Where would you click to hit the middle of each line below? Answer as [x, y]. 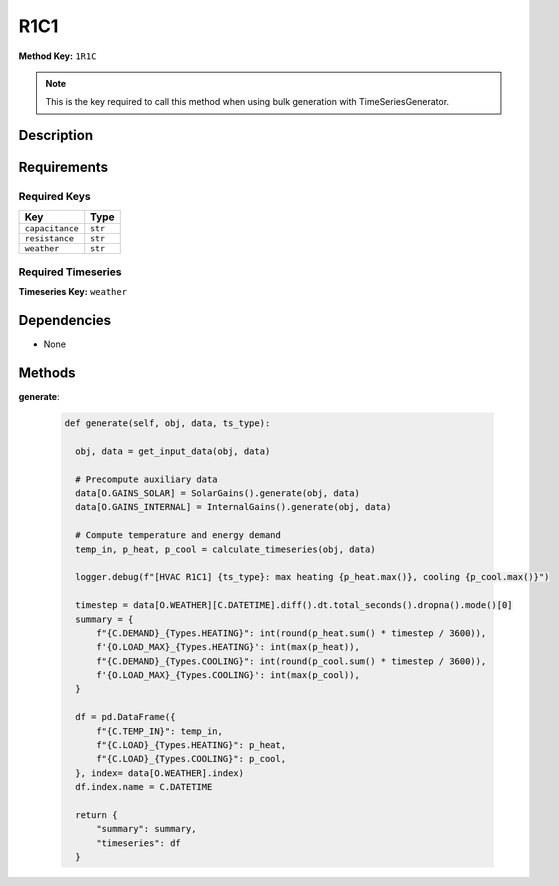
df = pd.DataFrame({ [125, 717]
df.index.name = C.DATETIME [144, 787]
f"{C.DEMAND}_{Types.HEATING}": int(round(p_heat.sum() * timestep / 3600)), [291, 633]
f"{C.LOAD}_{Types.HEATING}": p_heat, [191, 745]
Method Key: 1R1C [57, 56]
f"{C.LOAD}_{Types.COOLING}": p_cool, [191, 759]
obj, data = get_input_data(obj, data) [173, 451]
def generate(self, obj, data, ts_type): [167, 423]
